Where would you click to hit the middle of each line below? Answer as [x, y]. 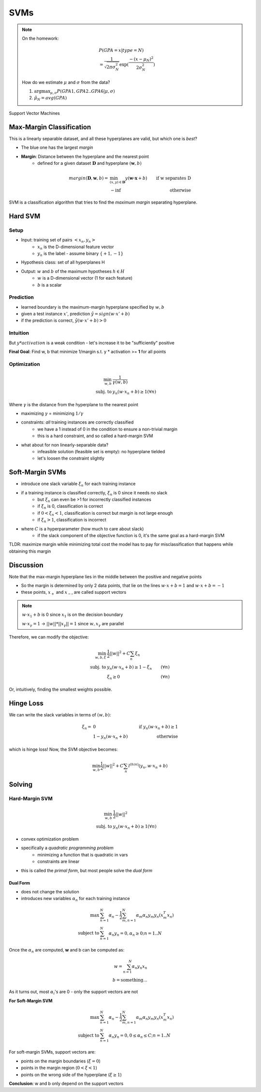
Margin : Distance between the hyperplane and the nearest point [85, 156]
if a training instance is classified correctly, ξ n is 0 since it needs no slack [94, 493]
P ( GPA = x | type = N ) [121, 50]
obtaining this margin [30, 551]
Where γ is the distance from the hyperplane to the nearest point [74, 404]
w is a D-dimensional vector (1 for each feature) [85, 278]
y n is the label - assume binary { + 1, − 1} [80, 254]
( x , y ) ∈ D [117, 182]
